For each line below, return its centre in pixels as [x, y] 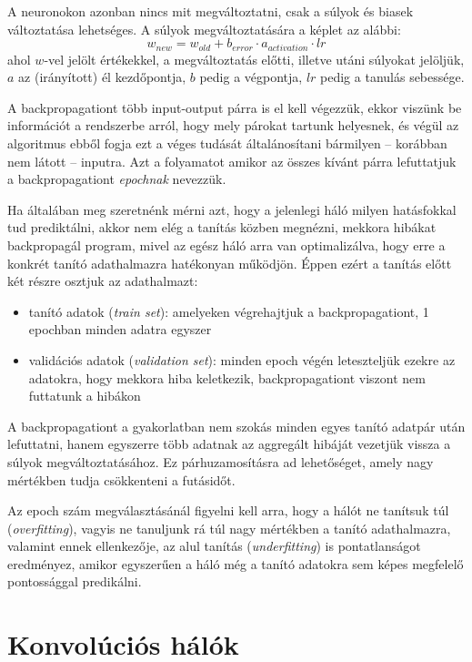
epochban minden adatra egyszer [120, 329]
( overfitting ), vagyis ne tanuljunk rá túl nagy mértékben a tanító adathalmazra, [229, 528]
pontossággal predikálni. [75, 581]
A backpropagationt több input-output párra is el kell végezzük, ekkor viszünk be [235, 107]
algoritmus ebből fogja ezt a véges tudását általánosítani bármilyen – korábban [227, 143]
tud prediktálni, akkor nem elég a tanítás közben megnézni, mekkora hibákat [222, 227]
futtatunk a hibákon [85, 396]
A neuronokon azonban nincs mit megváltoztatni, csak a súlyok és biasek [211, 11]
